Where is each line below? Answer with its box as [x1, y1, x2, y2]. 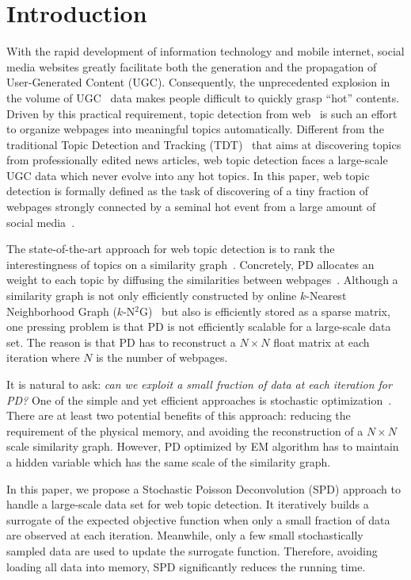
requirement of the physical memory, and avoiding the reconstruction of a [6, 422, 363, 439]
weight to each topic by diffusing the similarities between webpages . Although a [6, 271, 398, 288]
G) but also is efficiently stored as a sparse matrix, [139, 302, 390, 319]
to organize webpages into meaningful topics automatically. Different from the [6, 121, 384, 137]
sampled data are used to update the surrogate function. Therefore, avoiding [6, 542, 378, 559]
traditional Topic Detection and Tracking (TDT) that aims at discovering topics [6, 136, 401, 152]
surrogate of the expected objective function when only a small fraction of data [6, 511, 390, 528]
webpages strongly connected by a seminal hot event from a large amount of [6, 198, 376, 215]
